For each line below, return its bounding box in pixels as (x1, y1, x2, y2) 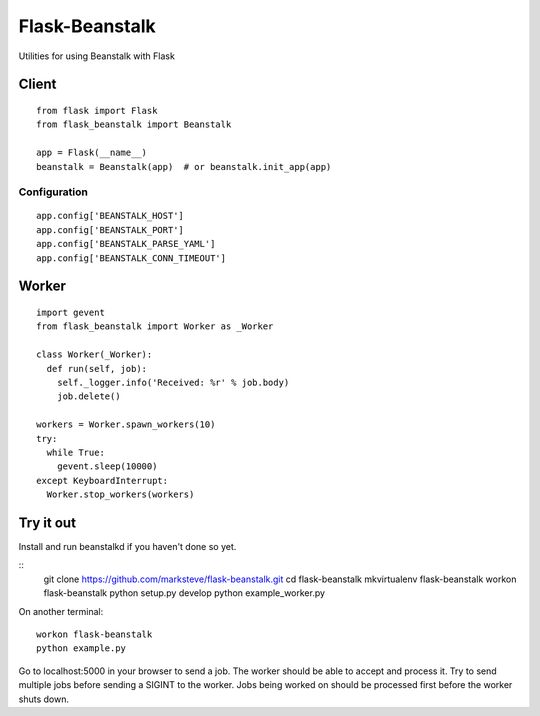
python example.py (36, 643, 127, 654)
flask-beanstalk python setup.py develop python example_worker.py (43, 587, 325, 599)
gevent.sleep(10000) (56, 461, 158, 472)
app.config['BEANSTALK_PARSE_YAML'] (36, 238, 216, 250)
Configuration (18, 185, 89, 199)
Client (18, 76, 57, 93)
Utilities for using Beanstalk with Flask (18, 50, 175, 62)
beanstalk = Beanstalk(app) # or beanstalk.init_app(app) (36, 161, 332, 172)
